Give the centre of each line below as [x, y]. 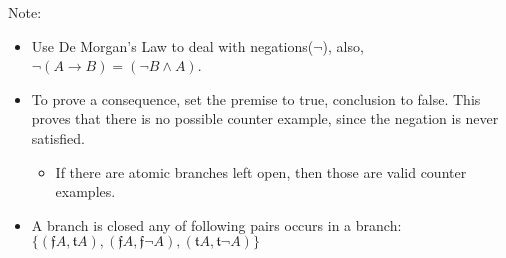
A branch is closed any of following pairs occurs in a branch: [216, 224]
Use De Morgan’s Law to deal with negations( [172, 45]
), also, [343, 45]
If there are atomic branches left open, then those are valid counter [261, 171]
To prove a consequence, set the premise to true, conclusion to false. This [256, 98]
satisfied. [58, 137]
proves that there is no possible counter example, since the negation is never [265, 118]
